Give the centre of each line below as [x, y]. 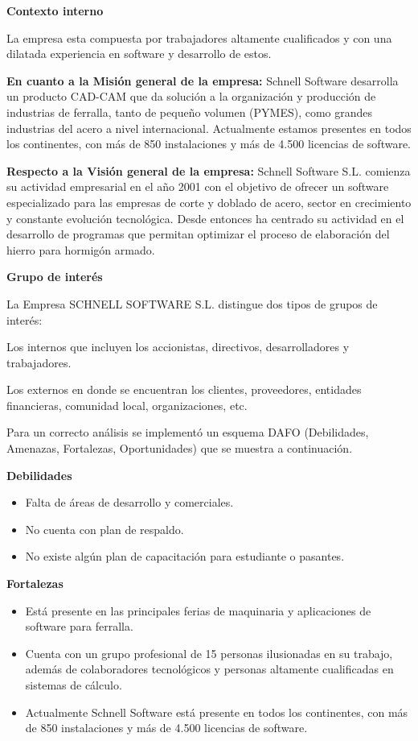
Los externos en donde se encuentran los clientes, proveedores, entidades [184, 389]
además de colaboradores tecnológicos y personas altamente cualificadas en [209, 669]
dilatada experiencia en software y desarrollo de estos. [139, 54]
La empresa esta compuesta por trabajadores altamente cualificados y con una [199, 37]
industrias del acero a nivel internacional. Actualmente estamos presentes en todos [209, 128]
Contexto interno [55, 10]
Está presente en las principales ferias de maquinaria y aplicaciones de [198, 610]
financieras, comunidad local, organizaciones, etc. [127, 405]
